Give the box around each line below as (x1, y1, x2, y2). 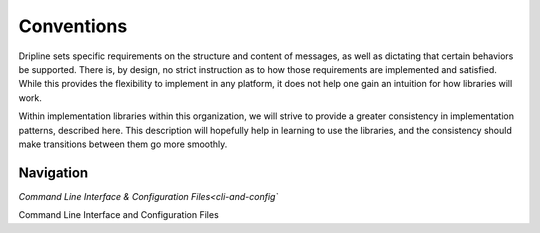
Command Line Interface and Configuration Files (18, 209, 219, 221)
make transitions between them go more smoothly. (18, 138, 228, 150)
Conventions (18, 15, 128, 37)
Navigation (18, 164, 89, 181)
